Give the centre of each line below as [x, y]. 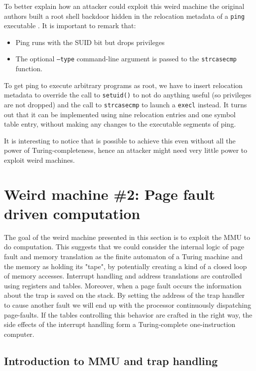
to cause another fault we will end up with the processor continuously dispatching [128, 305]
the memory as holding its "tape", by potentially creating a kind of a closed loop [126, 266]
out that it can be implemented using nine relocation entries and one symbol [120, 114]
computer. [19, 334]
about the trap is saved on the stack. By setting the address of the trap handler [125, 295]
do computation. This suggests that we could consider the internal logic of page [124, 247]
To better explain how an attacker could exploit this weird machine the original [124, 6]
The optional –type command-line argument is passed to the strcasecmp [126, 59]
